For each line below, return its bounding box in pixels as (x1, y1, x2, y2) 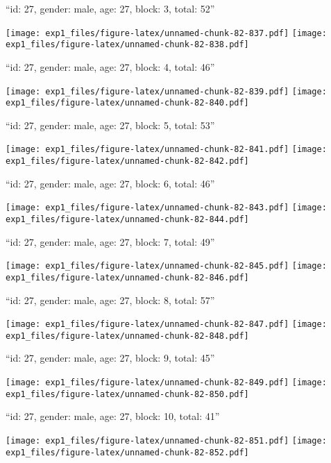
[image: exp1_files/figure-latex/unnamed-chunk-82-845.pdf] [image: (6, 261, 327, 271)
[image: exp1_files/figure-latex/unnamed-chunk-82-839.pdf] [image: (6, 86, 327, 96)
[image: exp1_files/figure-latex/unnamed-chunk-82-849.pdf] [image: (6, 378, 327, 388)
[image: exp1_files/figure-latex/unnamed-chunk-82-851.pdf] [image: (6, 435, 327, 446)
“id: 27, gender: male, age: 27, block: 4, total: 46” (6, 59, 215, 74)
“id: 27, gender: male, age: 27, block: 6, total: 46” (6, 176, 215, 190)
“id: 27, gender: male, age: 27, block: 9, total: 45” (6, 351, 215, 365)
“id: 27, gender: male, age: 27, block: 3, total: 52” (6, 1, 215, 15)
